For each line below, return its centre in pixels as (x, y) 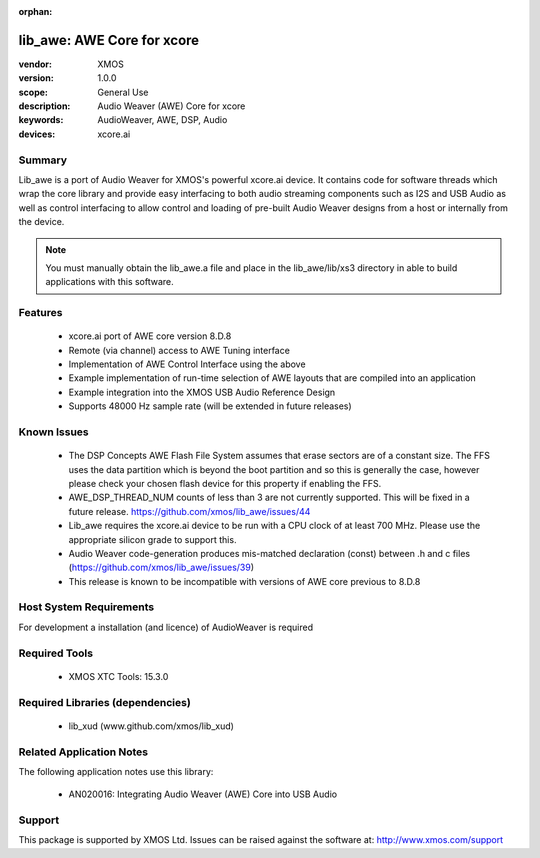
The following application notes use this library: (116, 771)
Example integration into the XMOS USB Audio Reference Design (202, 392)
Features (40, 313)
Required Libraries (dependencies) (105, 702)
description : (44, 106)
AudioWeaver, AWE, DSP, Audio (162, 120)
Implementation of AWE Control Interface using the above (187, 364)
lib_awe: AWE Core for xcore (109, 40)
